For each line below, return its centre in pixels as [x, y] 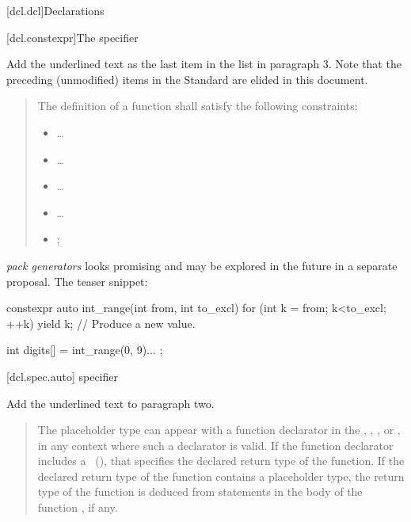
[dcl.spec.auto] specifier [62, 376]
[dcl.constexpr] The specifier [72, 37]
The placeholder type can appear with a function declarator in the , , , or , [219, 430]
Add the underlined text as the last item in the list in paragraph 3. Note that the [204, 64]
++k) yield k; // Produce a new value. [101, 323]
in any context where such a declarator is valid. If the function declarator [215, 445]
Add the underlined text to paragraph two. [110, 403]
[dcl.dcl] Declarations [55, 10]
